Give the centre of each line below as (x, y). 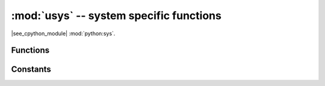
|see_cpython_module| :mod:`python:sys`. (63, 33)
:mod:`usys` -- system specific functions (116, 16)
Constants (31, 70)
